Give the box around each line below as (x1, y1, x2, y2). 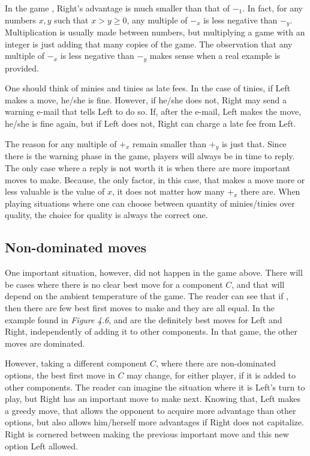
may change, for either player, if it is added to (127, 368, 296, 381)
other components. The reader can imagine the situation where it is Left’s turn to (5, 380, 305, 393)
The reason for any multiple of (5, 137, 117, 150)
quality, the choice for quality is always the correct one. (5, 208, 208, 221)
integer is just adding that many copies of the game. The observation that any (5, 37, 293, 50)
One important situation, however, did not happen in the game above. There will (5, 266, 303, 279)
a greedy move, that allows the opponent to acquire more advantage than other (5, 404, 296, 416)
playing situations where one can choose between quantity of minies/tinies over (5, 196, 295, 209)
